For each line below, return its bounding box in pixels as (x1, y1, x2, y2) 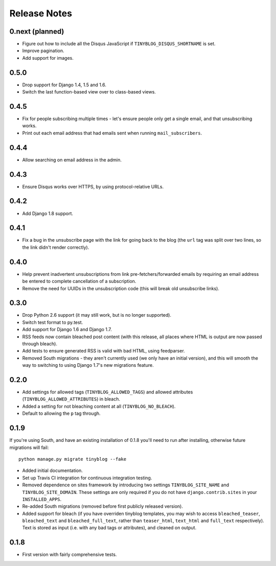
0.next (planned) (9, 27, 64, 36)
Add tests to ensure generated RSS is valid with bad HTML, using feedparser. (22, 348, 185, 354)
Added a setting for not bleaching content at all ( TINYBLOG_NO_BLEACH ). (22, 403, 176, 409)
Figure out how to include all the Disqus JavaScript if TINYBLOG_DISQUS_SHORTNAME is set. (22, 41, 216, 47)
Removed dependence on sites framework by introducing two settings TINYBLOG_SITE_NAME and (22, 482, 229, 488)
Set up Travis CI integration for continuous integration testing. (22, 475, 152, 481)
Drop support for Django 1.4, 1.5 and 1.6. (22, 82, 107, 88)
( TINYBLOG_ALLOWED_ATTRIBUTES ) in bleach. (22, 396, 120, 402)
